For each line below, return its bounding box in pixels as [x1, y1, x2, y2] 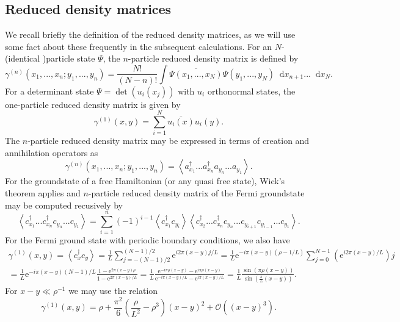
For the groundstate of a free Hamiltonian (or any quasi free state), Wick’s [5, 174, 285, 187]
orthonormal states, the [207, 84, 296, 97]
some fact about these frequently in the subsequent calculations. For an [5, 40, 272, 52]
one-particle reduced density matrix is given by [5, 98, 181, 110]
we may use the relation [68, 284, 158, 297]
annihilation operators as [5, 146, 98, 159]
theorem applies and [5, 187, 81, 199]
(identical [5, 52, 40, 65]
